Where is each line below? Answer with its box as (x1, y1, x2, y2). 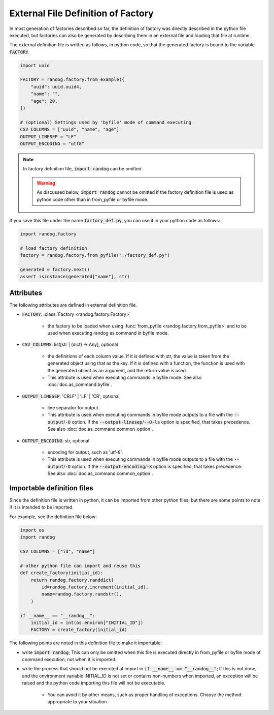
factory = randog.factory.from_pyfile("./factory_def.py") (20, 252, 170, 258)
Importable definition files (9, 484, 93, 492)
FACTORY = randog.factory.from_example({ (20, 77, 125, 82)
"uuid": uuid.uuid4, (30, 84, 82, 90)
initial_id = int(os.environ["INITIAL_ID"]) (30, 619, 144, 625)
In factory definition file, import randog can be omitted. (23, 166, 143, 172)
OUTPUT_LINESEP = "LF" (20, 134, 77, 139)
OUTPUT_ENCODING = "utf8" (20, 141, 85, 146)
